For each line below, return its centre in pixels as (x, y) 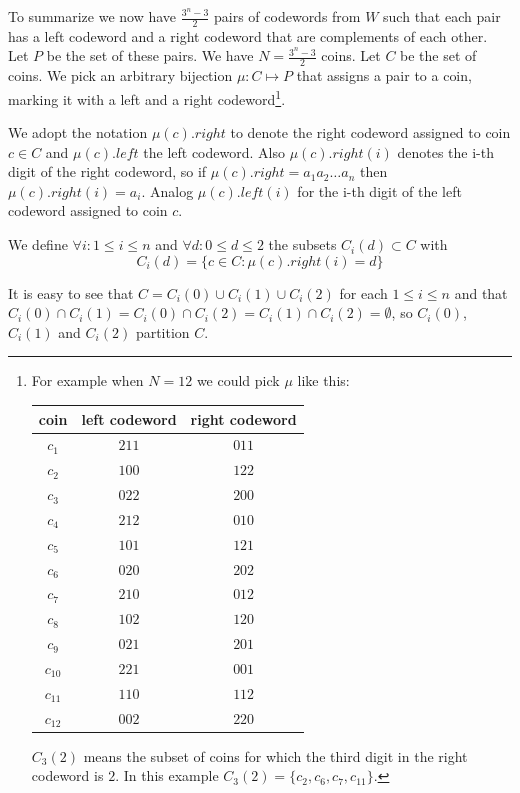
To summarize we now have (92, 16)
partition (162, 331)
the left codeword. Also (214, 151)
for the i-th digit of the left (379, 190)
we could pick (238, 380)
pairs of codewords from (287, 16)
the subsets (302, 244)
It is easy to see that (71, 292)
